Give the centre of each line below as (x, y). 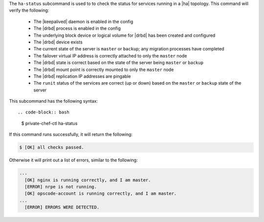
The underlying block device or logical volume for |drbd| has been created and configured (124, 35)
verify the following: (29, 10)
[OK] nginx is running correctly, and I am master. (88, 180)
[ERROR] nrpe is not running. (61, 187)
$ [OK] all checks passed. (52, 147)
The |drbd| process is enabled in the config (77, 28)
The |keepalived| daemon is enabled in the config (83, 22)
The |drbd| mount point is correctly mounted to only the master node (104, 69)
